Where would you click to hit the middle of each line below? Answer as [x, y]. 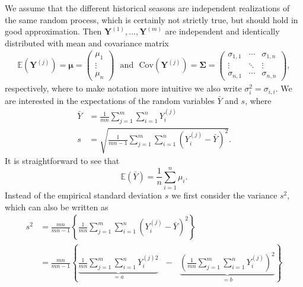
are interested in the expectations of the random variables [110, 100]
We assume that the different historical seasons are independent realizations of [147, 8]
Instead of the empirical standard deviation [84, 195]
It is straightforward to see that [62, 161]
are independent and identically [222, 31]
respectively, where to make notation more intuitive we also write [123, 88]
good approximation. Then [53, 31]
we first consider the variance [224, 195]
